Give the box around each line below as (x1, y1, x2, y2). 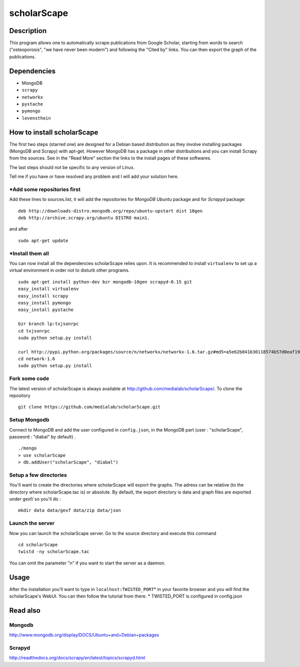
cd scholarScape (18, 541, 58, 547)
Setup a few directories (9, 471, 67, 478)
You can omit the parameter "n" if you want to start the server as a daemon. (9, 560, 165, 566)
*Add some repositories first (9, 185, 81, 192)
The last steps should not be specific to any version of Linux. (9, 164, 135, 170)
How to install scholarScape (9, 128, 98, 136)
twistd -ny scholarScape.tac (18, 549, 89, 554)
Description (9, 26, 47, 35)
